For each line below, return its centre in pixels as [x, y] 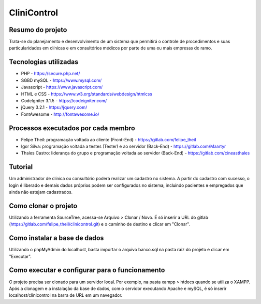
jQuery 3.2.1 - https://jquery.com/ [54, 107]
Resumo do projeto [38, 30]
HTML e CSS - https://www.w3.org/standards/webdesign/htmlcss [87, 94]
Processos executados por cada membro [72, 128]
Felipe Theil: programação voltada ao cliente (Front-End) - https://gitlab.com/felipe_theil [109, 139]
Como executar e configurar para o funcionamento [87, 270]
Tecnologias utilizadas [43, 62]
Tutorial [21, 167]
